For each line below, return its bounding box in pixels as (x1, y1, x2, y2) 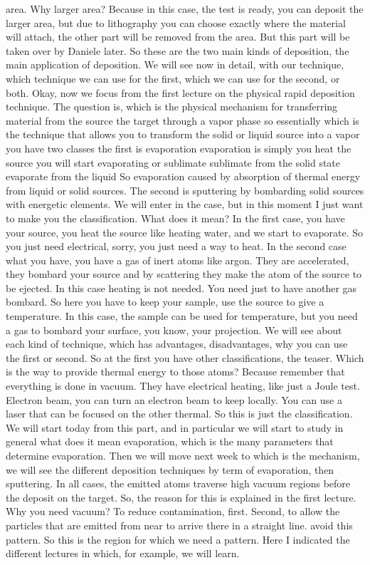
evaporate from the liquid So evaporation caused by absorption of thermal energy (6, 169, 361, 184)
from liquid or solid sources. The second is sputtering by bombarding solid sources (6, 182, 364, 197)
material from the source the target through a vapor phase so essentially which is (6, 113, 359, 128)
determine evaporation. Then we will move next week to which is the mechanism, (6, 448, 360, 462)
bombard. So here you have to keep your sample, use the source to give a (6, 294, 324, 309)
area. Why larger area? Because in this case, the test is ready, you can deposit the (6, 1, 364, 16)
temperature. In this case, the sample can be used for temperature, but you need (6, 309, 358, 323)
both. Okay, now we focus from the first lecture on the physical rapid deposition (6, 85, 355, 100)
